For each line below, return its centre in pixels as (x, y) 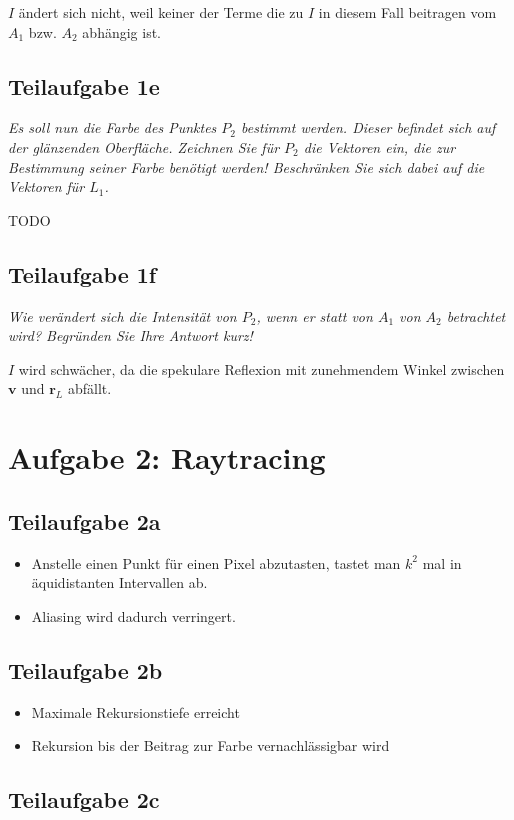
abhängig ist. (122, 31)
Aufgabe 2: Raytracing (167, 457)
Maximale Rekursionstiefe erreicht (135, 711)
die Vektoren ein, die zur (379, 146)
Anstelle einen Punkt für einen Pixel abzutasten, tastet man (216, 562)
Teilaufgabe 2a (84, 520)
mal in (442, 562)
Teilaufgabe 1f (82, 273)
